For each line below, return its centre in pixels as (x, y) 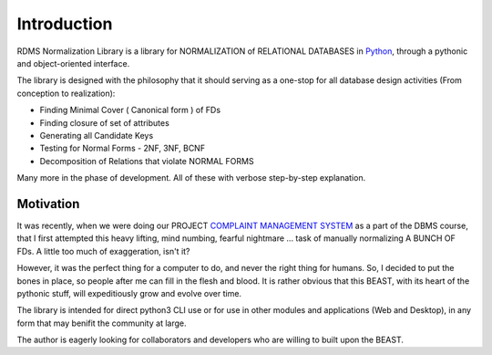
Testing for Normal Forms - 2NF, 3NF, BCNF (122, 148)
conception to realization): (66, 93)
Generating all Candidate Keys (97, 135)
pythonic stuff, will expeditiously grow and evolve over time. (129, 293)
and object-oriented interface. (73, 63)
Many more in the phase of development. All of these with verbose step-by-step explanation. (191, 178)
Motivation (48, 204)
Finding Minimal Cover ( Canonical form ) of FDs (130, 110)
